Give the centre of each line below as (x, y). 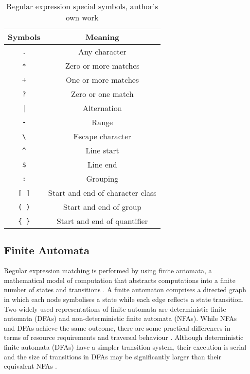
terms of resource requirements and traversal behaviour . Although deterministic (124, 337)
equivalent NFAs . (31, 366)
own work (82, 17)
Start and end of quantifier (102, 221)
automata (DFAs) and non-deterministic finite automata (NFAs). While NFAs (120, 318)
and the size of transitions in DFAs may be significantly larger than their (113, 356)
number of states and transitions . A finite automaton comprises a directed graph (125, 290)
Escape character (102, 136)
